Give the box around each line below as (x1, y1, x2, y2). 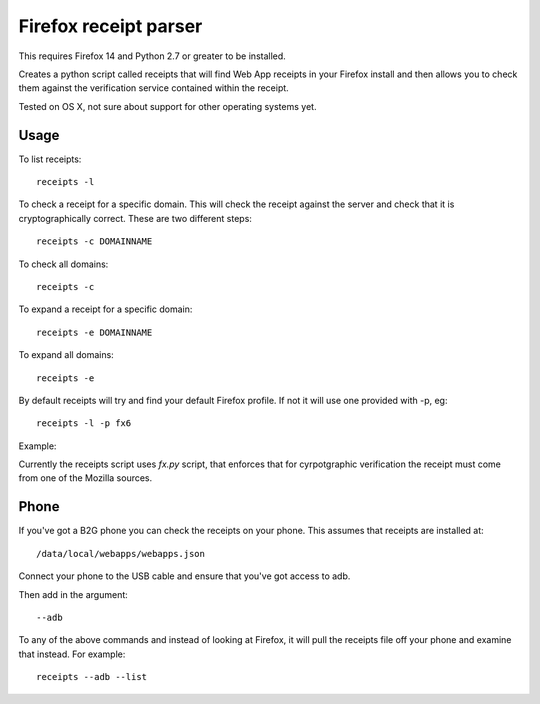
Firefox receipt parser (18, 15, 203, 37)
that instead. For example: (18, 648, 126, 660)
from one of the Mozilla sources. (18, 472, 153, 484)
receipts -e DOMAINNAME (36, 326, 153, 338)
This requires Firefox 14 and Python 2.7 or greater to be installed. (18, 50, 287, 62)
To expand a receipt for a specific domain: (18, 303, 193, 315)
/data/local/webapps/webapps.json (36, 548, 205, 559)
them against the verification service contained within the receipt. (18, 82, 289, 94)
